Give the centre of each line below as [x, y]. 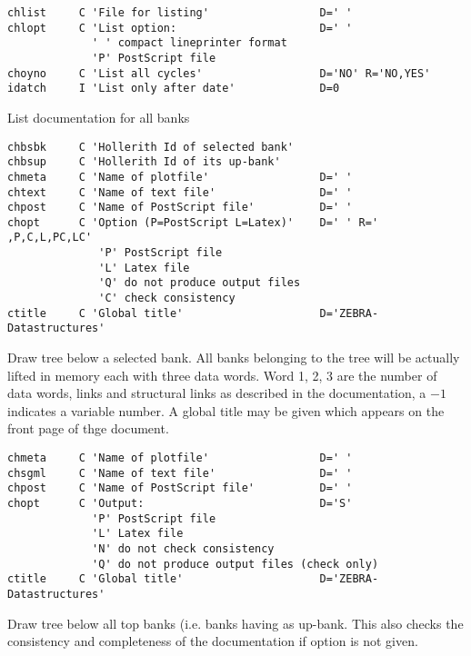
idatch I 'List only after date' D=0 [174, 89]
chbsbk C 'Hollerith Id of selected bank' [150, 147]
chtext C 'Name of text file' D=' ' [180, 192]
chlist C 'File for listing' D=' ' [180, 13]
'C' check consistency [167, 298]
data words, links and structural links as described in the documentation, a [217, 393]
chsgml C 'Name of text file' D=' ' [180, 473]
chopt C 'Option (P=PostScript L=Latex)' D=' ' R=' [193, 222]
